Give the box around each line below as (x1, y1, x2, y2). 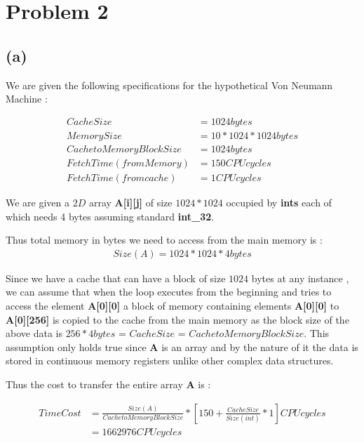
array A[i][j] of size (88, 194, 173, 209)
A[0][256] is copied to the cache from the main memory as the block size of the (6, 312, 349, 326)
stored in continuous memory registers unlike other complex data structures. (6, 353, 334, 368)
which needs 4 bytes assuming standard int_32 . (6, 209, 215, 223)
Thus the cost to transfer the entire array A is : (6, 376, 211, 391)
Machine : (6, 91, 48, 106)
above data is (6, 326, 62, 340)
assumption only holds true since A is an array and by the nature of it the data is (6, 339, 358, 354)
